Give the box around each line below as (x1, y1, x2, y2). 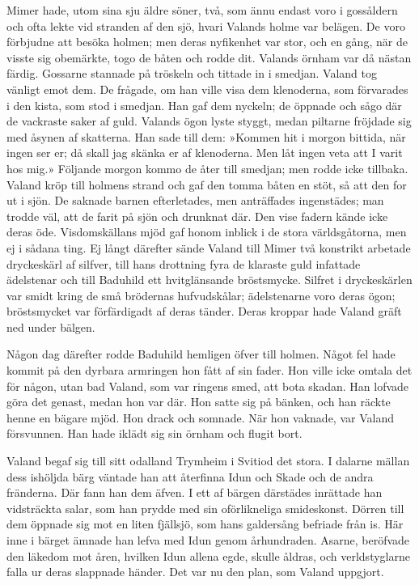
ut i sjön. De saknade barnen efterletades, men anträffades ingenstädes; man (6, 192, 384, 209)
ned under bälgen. (6, 318, 95, 335)
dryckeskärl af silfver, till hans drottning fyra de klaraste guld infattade (6, 255, 361, 272)
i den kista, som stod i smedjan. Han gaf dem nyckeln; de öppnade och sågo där (6, 96, 402, 113)
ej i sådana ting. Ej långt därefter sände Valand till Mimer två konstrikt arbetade (6, 239, 411, 256)
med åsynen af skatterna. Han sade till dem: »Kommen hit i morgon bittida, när (6, 128, 406, 145)
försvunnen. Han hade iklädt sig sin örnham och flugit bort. (6, 425, 303, 442)
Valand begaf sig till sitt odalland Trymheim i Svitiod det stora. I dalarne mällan (6, 452, 410, 469)
